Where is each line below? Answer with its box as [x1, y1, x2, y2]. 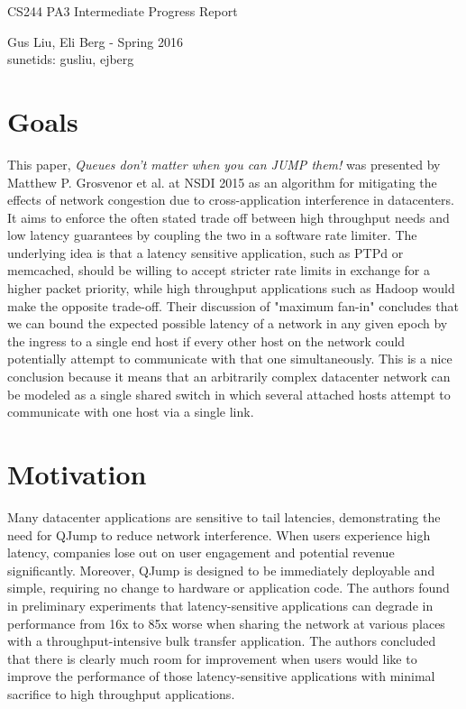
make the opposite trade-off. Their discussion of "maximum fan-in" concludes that [7, 296, 459, 315]
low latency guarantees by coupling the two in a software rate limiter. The [7, 226, 417, 244]
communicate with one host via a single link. [7, 402, 254, 421]
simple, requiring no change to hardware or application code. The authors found [7, 578, 450, 597]
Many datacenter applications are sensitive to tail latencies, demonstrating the [7, 507, 441, 526]
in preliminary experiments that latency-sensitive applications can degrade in [7, 595, 434, 614]
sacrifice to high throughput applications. [7, 684, 235, 703]
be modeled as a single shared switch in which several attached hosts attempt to [7, 384, 451, 403]
